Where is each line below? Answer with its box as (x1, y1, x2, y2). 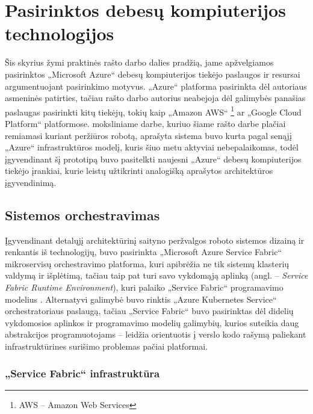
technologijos (5, 21, 114, 46)
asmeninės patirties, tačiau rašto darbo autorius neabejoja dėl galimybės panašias (5, 91, 306, 104)
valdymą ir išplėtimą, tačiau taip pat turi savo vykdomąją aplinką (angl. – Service (5, 269, 308, 282)
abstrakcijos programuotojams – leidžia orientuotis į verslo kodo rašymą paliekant (5, 328, 306, 341)
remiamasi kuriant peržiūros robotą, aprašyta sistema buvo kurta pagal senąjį (5, 129, 292, 141)
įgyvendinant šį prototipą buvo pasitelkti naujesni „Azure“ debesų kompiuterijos (5, 152, 302, 165)
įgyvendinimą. (5, 176, 57, 188)
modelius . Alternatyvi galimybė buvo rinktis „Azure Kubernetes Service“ (5, 292, 277, 305)
